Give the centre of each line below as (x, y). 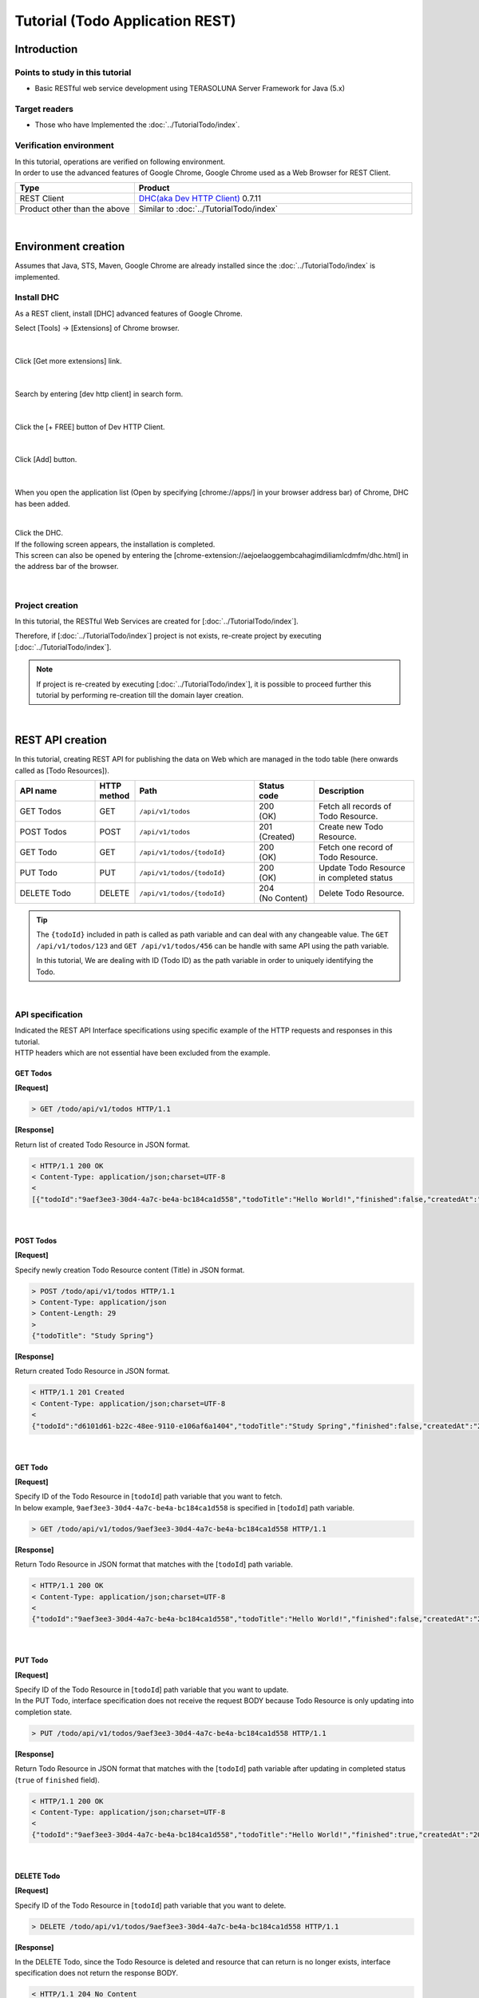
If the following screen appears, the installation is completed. (115, 544)
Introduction (46, 49)
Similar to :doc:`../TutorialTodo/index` (208, 209)
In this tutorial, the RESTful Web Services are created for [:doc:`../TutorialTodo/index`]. (156, 621)
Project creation (47, 605)
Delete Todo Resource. (361, 894)
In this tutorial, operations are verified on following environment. (120, 161)
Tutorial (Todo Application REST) (125, 21)
